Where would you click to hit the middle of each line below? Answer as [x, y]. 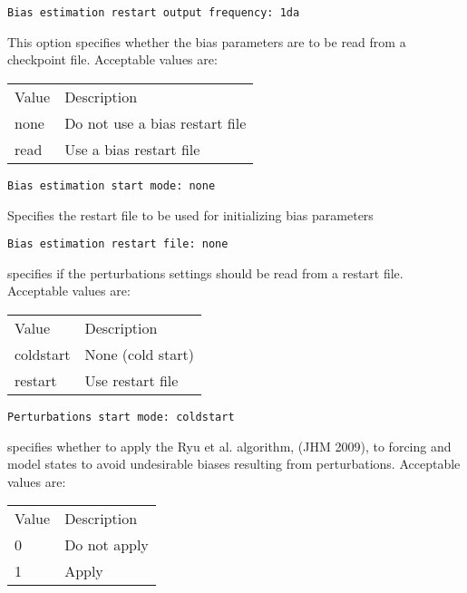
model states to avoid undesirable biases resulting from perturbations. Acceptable [234, 464]
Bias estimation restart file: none [118, 244]
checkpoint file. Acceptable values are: [112, 59]
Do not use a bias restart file [156, 122]
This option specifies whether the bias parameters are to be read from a [207, 41]
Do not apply [107, 545]
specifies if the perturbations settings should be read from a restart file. [205, 272]
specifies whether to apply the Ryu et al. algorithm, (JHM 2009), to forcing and [229, 446]
